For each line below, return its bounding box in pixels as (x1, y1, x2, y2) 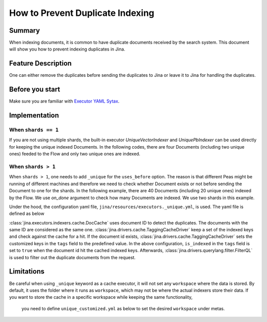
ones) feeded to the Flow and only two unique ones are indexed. (9, 151, 140, 157)
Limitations (9, 268, 44, 276)
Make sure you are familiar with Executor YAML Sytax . (9, 98, 120, 104)
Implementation (9, 111, 59, 120)
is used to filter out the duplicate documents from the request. (9, 254, 136, 260)
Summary (9, 26, 40, 35)
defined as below (9, 211, 44, 216)
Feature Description (9, 59, 72, 68)
